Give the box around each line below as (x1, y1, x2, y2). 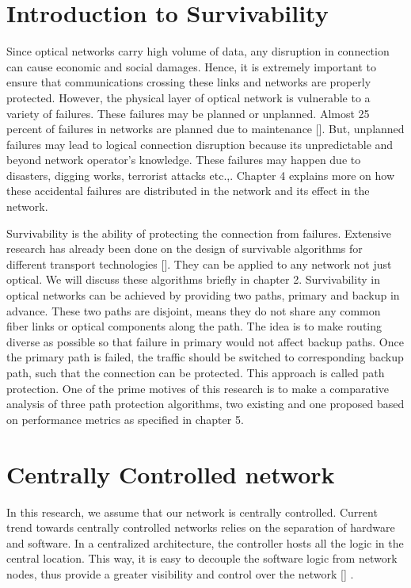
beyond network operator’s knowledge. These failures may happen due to (6, 151, 361, 168)
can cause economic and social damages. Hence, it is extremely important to (6, 58, 376, 74)
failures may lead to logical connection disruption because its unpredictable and (6, 136, 394, 152)
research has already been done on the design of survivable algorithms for (6, 240, 363, 257)
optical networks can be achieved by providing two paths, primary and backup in (6, 287, 400, 304)
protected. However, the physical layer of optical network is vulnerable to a (6, 89, 371, 105)
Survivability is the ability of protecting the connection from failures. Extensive (6, 224, 391, 241)
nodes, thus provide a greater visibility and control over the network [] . (6, 565, 354, 582)
